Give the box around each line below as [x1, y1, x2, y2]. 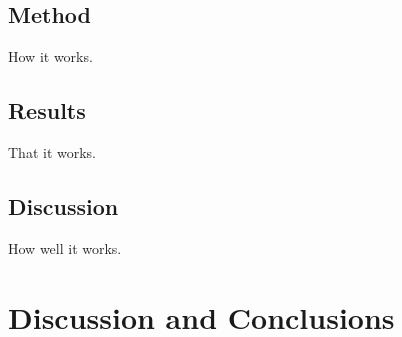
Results [8, 95, 86, 126]
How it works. [8, 46, 93, 67]
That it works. [8, 142, 97, 162]
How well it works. [8, 237, 122, 258]
